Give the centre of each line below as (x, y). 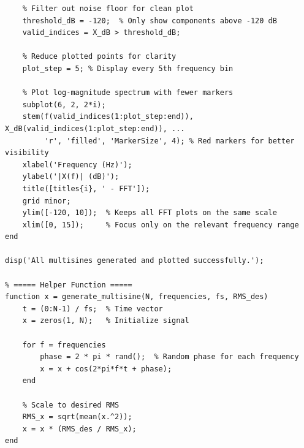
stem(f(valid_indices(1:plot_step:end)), (108, 117)
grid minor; (47, 201)
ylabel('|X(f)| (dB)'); (71, 177)
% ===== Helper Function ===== (69, 285)
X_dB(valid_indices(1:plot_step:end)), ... (95, 128)
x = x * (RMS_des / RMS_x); (79, 429)
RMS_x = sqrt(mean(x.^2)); (77, 417)
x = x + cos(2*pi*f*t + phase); (106, 369)
